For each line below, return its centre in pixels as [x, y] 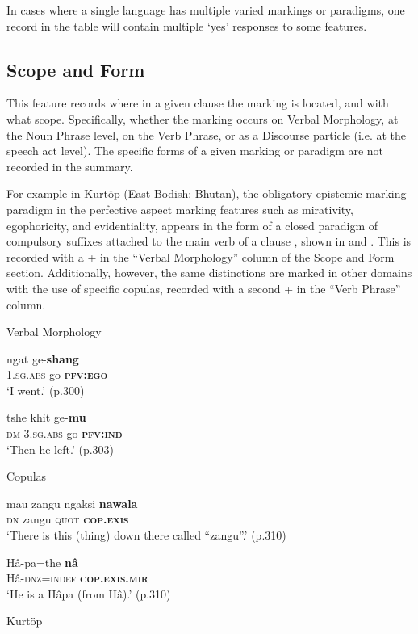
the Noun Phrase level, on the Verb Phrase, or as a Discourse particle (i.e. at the [207, 134]
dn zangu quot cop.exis [68, 519]
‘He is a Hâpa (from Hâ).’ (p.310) [89, 593]
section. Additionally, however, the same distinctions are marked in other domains [209, 273]
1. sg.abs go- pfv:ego [57, 374]
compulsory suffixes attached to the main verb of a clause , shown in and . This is [209, 241]
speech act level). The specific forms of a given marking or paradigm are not [195, 151]
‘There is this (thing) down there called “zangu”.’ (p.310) [146, 535]
